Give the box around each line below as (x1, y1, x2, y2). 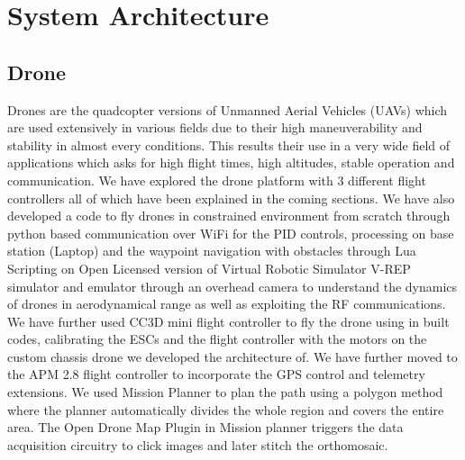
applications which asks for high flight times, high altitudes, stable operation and (7, 153, 455, 172)
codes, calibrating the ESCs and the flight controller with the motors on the (7, 329, 427, 348)
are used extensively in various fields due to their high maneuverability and (7, 118, 423, 137)
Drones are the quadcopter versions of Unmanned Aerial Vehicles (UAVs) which (7, 100, 448, 119)
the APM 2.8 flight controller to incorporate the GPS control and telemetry (7, 365, 425, 383)
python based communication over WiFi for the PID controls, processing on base (7, 223, 454, 242)
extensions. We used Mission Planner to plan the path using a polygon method (7, 383, 443, 401)
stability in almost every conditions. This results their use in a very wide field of (7, 135, 451, 154)
